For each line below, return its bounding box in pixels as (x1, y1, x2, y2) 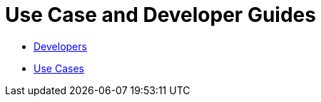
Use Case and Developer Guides (5, 3, 316, 27)
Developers (34, 40, 87, 52)
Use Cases (34, 62, 84, 74)
